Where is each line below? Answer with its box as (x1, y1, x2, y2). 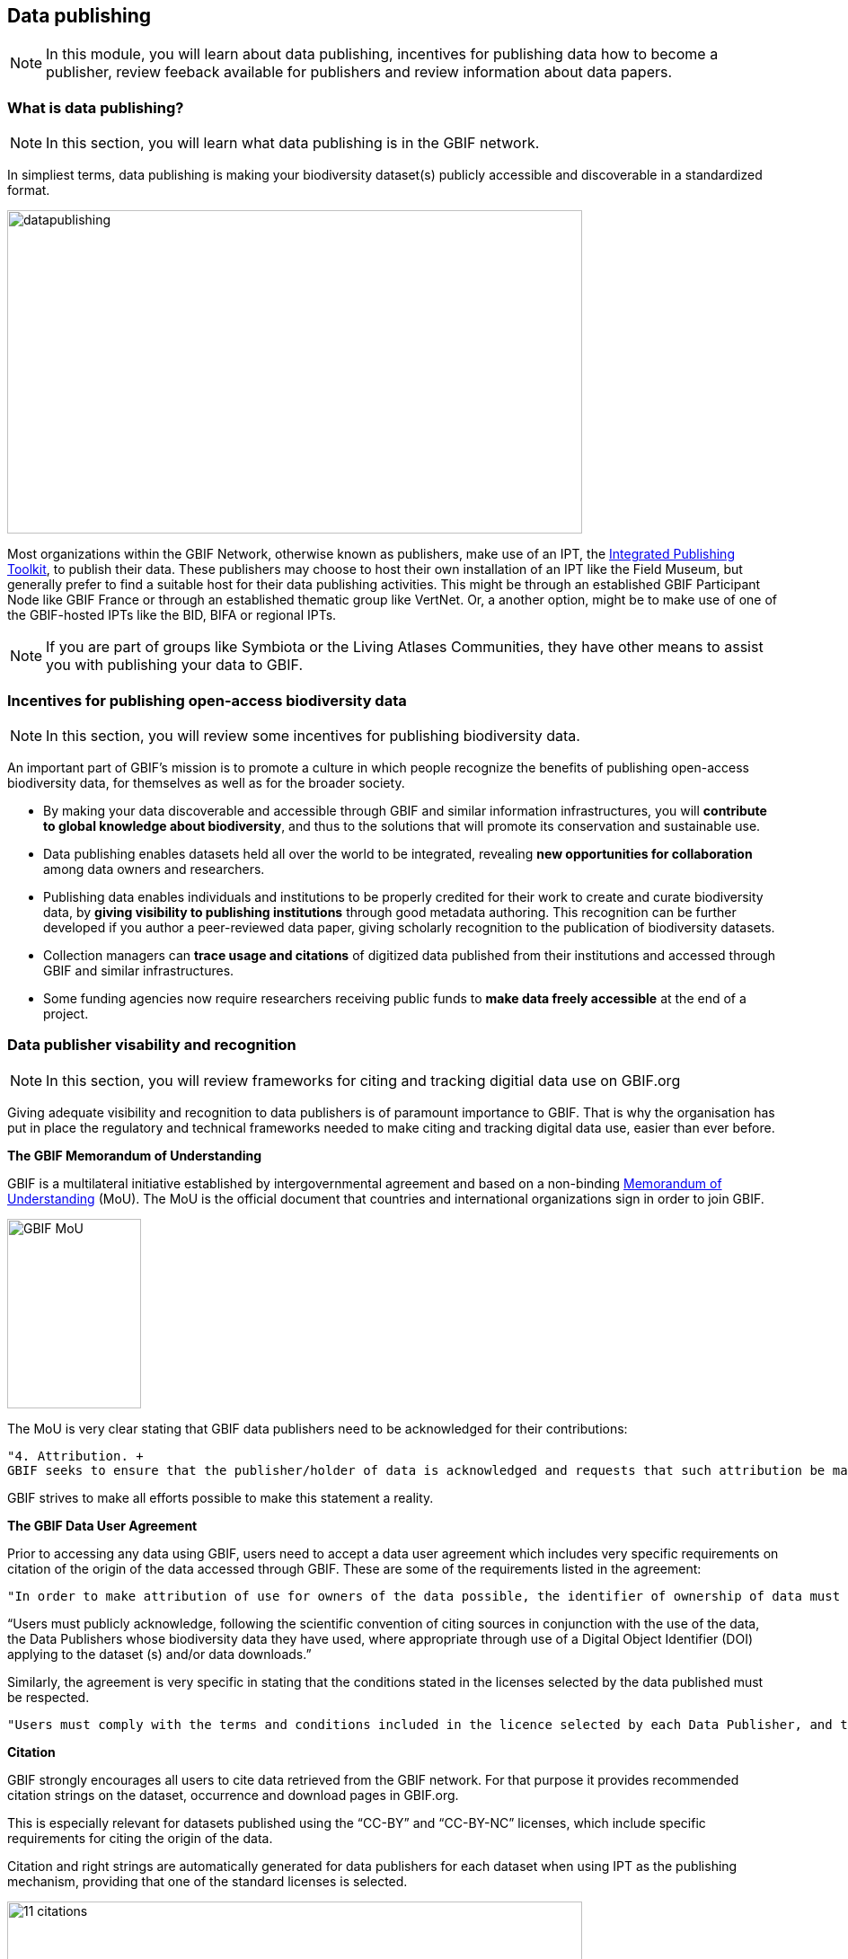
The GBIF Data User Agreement (7, 1517, 198, 1533)
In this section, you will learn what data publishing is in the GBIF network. (46, 134, 540, 153)
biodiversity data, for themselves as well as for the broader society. (7, 774, 405, 790)
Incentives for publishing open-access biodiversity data (7, 691, 407, 710)
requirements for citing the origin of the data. (7, 1830, 273, 1846)
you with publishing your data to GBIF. (46, 656, 304, 675)
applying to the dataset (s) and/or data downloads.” (7, 1646, 312, 1662)
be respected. (7, 1689, 90, 1705)
